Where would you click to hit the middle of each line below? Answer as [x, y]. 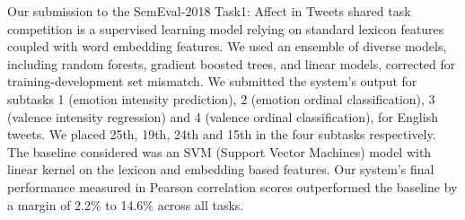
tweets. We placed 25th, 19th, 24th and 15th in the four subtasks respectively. [222, 134]
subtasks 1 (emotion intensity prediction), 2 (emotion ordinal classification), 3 [221, 98]
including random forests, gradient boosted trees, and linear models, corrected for [232, 63]
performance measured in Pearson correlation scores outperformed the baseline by [232, 186]
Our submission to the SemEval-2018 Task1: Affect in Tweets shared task [209, 11]
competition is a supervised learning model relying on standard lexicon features [226, 28]
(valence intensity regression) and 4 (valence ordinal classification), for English [223, 116]
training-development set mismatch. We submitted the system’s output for [212, 81]
